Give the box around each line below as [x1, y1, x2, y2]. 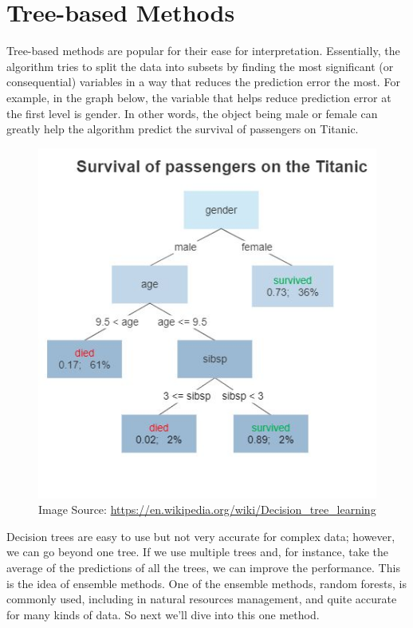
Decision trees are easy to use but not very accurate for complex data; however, [6, 527, 395, 544]
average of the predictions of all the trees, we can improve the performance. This [6, 559, 400, 575]
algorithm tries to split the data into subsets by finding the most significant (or [6, 57, 394, 74]
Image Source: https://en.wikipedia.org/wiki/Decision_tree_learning [38, 501, 376, 518]
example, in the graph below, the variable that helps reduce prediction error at [6, 89, 391, 105]
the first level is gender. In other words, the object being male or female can [6, 105, 378, 121]
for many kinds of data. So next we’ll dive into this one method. [6, 606, 320, 622]
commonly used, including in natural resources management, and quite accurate [6, 590, 397, 607]
